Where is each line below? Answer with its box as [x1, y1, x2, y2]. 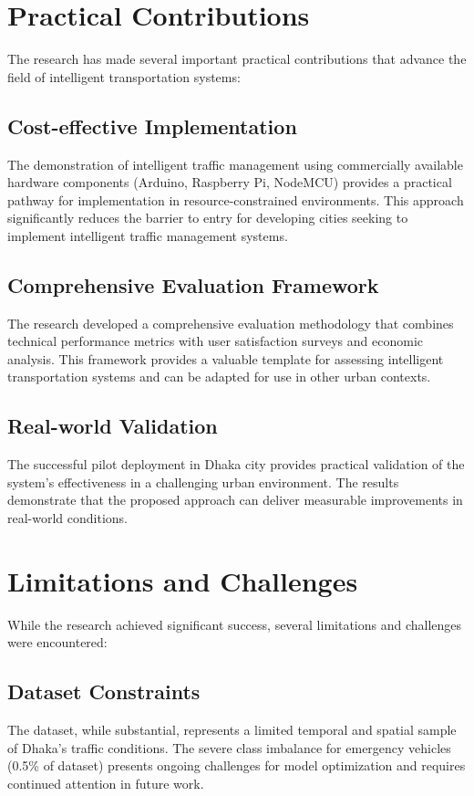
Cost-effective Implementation [7, 111, 297, 140]
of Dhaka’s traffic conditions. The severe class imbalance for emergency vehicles [7, 738, 451, 757]
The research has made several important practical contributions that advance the [7, 49, 467, 68]
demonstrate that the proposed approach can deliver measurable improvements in [7, 490, 463, 509]
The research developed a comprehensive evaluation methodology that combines [7, 313, 454, 332]
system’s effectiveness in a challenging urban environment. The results [7, 472, 399, 491]
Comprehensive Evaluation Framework [7, 270, 379, 298]
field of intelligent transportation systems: [7, 67, 241, 86]
